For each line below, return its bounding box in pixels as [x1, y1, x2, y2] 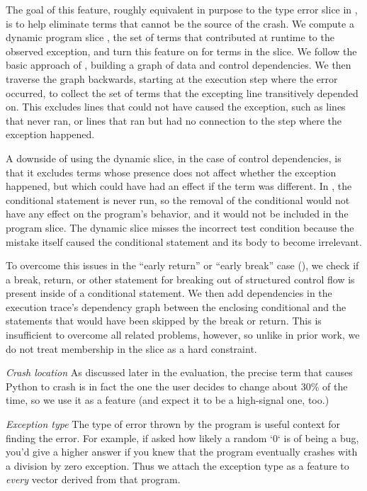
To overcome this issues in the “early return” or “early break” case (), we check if [6, 258, 359, 273]
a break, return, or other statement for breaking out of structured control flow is [6, 271, 355, 286]
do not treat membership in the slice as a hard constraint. [6, 341, 257, 356]
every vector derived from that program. [6, 472, 181, 487]
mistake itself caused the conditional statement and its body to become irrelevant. [6, 234, 362, 249]
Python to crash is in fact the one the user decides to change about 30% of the [6, 378, 348, 393]
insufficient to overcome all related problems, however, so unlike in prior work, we [6, 327, 360, 342]
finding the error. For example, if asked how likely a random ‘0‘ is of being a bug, [6, 430, 359, 445]
